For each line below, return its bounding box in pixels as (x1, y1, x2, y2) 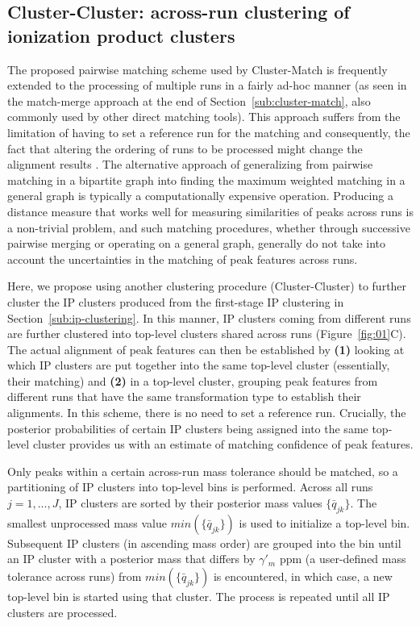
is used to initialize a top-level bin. (239, 514, 410, 531)
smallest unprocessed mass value (7, 514, 168, 531)
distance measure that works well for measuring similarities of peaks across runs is (7, 202, 414, 219)
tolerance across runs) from (7, 568, 142, 585)
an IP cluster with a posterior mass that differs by (7, 550, 256, 567)
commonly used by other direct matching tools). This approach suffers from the (7, 108, 401, 125)
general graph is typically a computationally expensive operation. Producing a (7, 187, 393, 204)
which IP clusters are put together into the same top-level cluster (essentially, (7, 357, 390, 374)
